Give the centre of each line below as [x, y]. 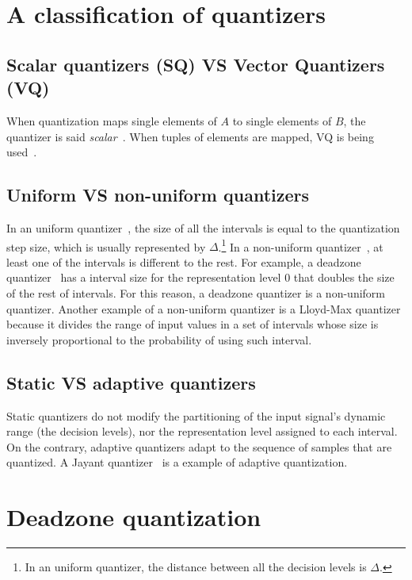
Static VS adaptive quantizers [131, 382]
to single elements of [282, 120]
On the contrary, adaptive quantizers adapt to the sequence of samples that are [199, 446]
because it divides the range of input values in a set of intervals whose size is [193, 324]
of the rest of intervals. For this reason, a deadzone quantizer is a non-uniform [196, 292]
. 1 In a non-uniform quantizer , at [301, 245]
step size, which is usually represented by [106, 246]
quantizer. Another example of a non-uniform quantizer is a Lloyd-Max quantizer [204, 308]
